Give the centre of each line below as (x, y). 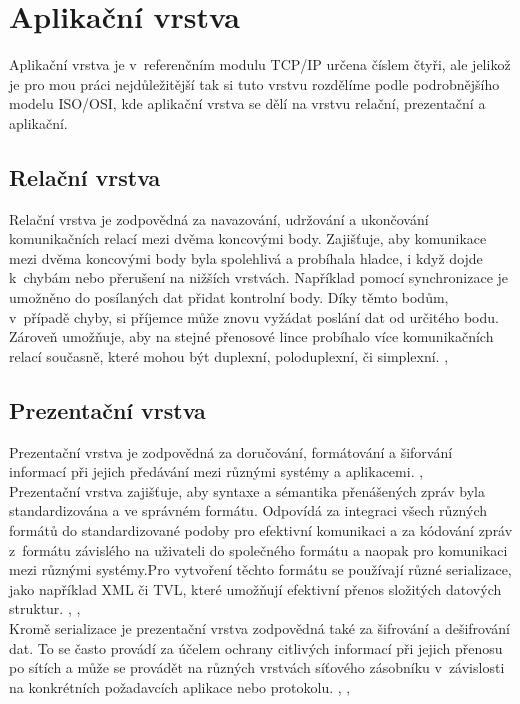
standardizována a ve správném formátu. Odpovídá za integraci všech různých (248, 510)
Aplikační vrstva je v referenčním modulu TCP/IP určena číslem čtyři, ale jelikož (260, 64)
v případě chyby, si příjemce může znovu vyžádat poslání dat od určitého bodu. (254, 316)
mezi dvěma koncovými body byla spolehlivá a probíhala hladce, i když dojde (246, 257)
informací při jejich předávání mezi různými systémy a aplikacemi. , (216, 471)
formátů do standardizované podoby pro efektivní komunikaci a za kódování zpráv (261, 530)
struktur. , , (45, 608)
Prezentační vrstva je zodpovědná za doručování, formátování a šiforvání (231, 451)
